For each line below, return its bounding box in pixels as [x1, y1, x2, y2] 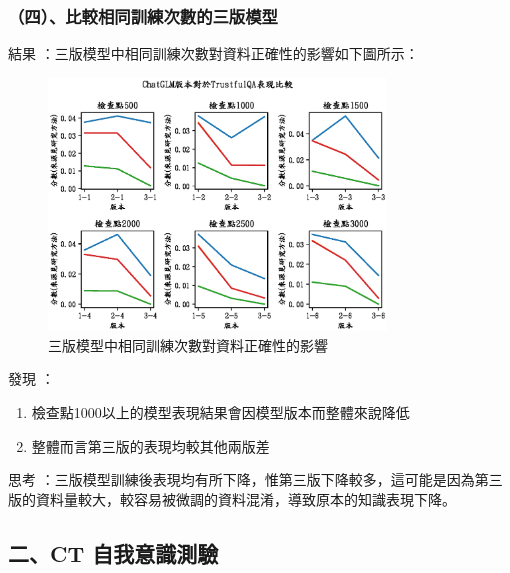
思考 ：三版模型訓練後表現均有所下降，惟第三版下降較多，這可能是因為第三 [8, 469, 503, 490]
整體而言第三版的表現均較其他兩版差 [31, 435, 270, 456]
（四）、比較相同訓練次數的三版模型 [8, 3, 278, 28]
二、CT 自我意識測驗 [8, 537, 219, 568]
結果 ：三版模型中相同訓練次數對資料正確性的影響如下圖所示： [8, 43, 419, 64]
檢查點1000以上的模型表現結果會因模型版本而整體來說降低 [31, 401, 410, 422]
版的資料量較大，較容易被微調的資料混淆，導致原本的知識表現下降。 [8, 488, 456, 509]
